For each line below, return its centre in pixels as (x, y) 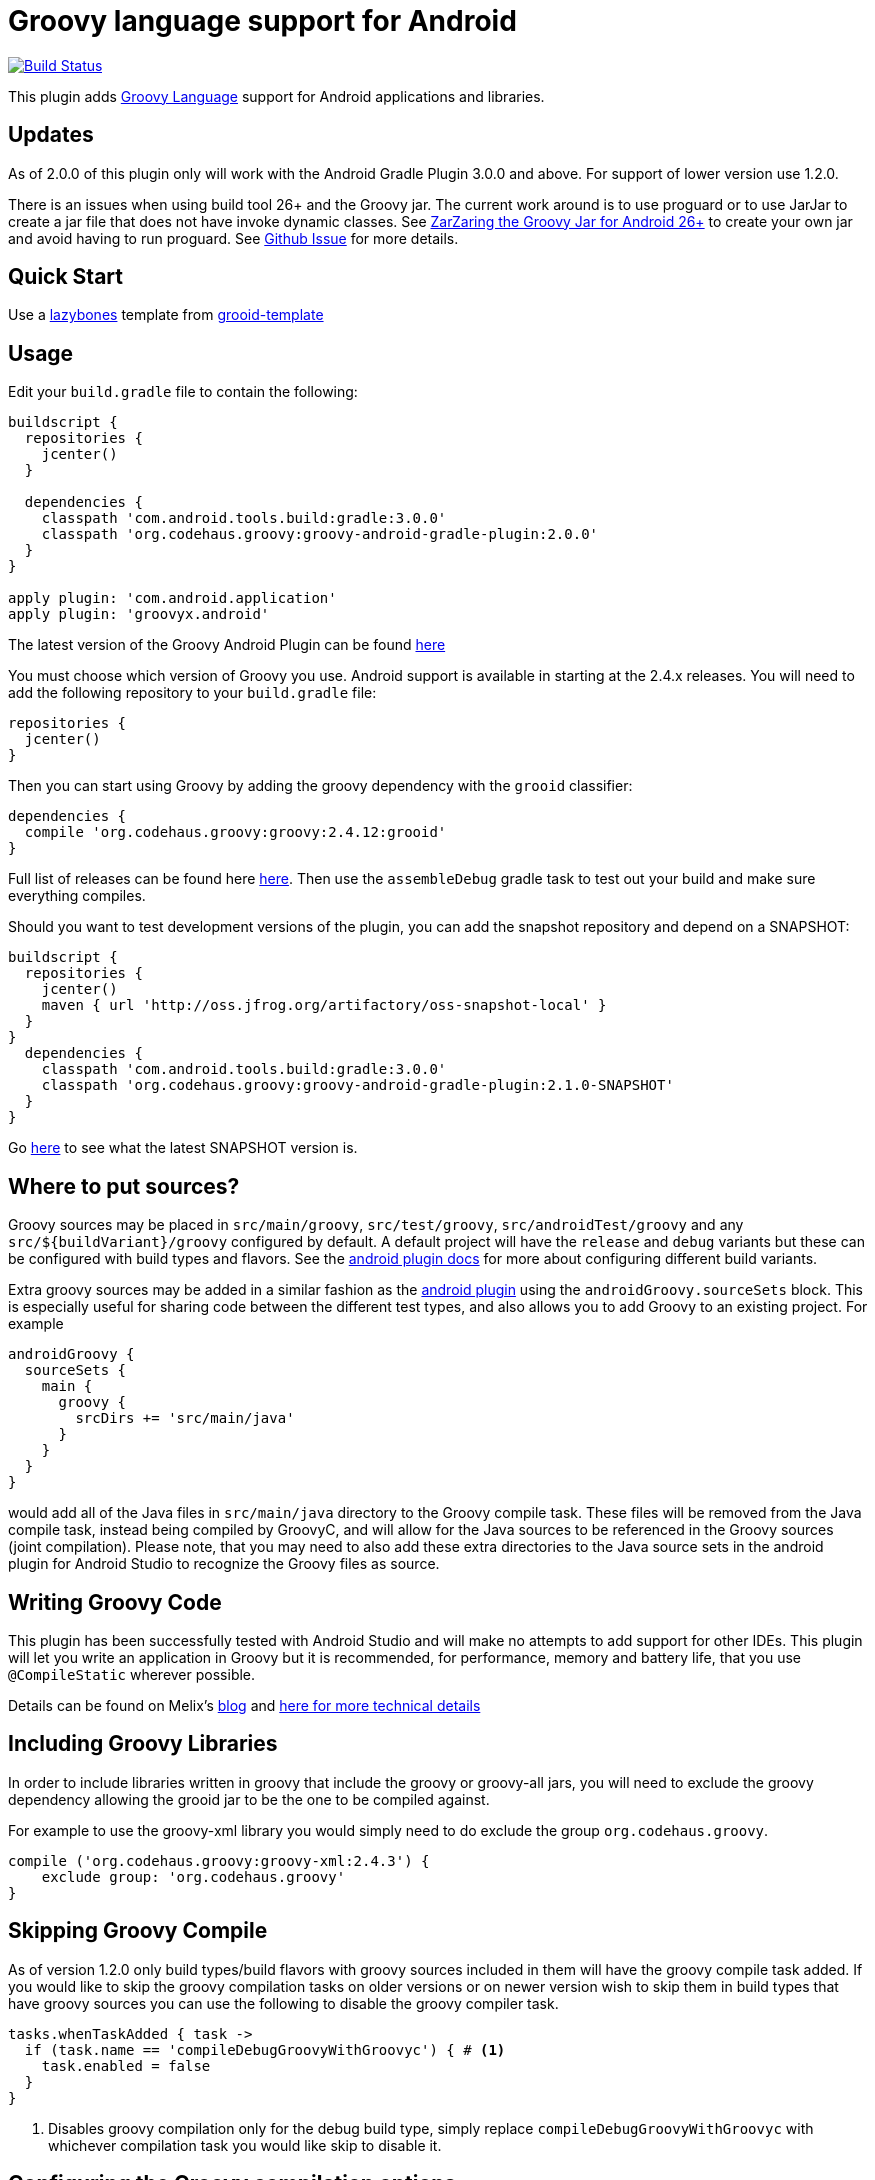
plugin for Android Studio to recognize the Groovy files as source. (224, 1564)
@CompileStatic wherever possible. (132, 1674)
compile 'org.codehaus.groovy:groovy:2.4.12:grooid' (235, 832)
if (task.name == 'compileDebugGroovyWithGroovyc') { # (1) (265, 2049)
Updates (51, 135)
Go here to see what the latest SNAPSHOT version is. (183, 1148)
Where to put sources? (124, 1186)
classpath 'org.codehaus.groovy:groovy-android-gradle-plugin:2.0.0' (320, 534)
